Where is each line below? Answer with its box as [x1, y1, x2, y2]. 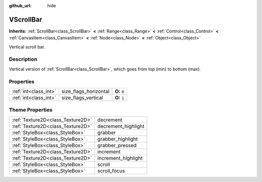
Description [9, 56, 37, 63]
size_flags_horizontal [61, 88, 110, 95]
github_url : [9, 3, 32, 8]
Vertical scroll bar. [9, 44, 46, 50]
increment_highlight [97, 154, 143, 161]
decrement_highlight [97, 123, 145, 130]
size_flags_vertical [61, 94, 103, 101]
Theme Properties [9, 107, 53, 114]
